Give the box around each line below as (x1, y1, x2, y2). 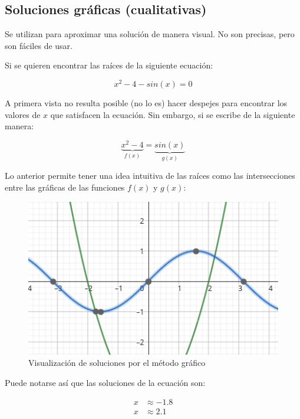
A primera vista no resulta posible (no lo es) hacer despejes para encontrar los (5, 97, 288, 109)
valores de (5, 108, 41, 120)
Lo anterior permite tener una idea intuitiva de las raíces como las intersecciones (5, 169, 295, 182)
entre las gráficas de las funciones (5, 181, 125, 193)
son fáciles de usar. (5, 39, 72, 51)
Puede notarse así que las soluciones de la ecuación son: (5, 377, 206, 389)
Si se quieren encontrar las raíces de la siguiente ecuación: (5, 59, 213, 71)
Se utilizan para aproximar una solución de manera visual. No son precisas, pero (5, 28, 295, 40)
